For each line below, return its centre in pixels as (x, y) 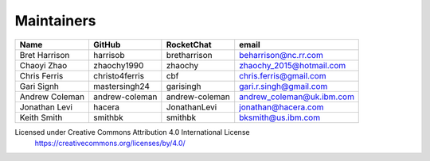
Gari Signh (39, 86)
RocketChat (189, 44)
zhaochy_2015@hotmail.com (293, 65)
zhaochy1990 (118, 65)
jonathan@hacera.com (281, 107)
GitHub (107, 44)
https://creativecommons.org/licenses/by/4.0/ (110, 143)
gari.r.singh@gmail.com (283, 86)
